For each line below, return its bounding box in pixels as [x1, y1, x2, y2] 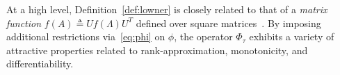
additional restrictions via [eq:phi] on [6, 29, 165, 44]
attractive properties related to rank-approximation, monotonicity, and [6, 42, 308, 57]
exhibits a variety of [249, 29, 334, 44]
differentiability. [6, 56, 74, 71]
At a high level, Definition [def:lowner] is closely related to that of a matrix [6, 2, 327, 16]
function [6, 15, 42, 30]
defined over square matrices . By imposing [136, 15, 321, 30]
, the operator [174, 29, 233, 44]
